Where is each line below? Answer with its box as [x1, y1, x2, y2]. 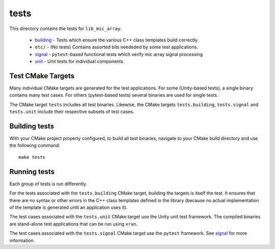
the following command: [9, 143, 61, 149]
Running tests [9, 167, 55, 176]
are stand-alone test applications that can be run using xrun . [9, 220, 137, 227]
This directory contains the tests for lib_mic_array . [9, 25, 122, 32]
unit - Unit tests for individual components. [35, 59, 125, 65]
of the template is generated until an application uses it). [9, 204, 128, 210]
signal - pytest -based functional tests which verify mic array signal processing [35, 51, 203, 57]
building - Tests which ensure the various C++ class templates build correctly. [35, 37, 199, 43]
